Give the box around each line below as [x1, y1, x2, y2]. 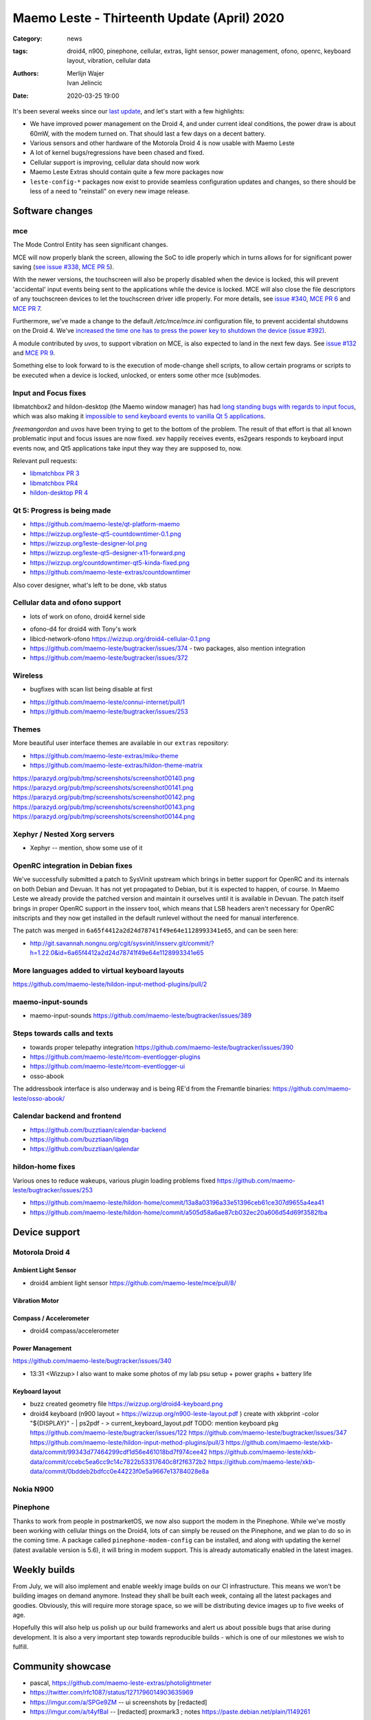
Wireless [12, 671, 43, 680]
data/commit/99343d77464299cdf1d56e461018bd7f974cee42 [30, 1448, 207, 1456]
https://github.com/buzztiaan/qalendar [30, 1145, 140, 1153]
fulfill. [12, 1643, 29, 1651]
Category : [12, 34, 43, 43]
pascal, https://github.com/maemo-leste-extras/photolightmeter [30, 1679, 212, 1687]
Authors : [12, 69, 39, 77]
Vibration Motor [12, 1296, 60, 1304]
